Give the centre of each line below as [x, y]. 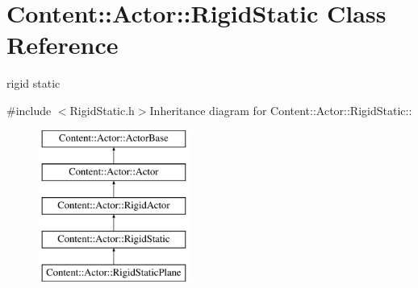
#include [29, 110]
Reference [63, 45]
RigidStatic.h [102, 110]
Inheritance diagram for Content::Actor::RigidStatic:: [281, 110]
